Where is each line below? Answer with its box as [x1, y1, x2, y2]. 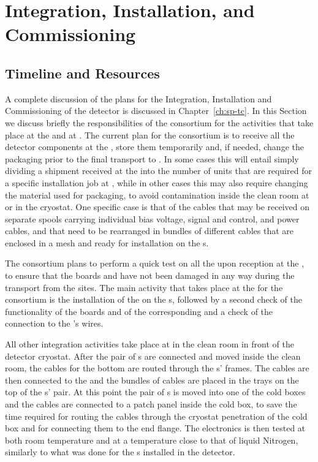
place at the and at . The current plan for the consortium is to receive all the [5, 128, 295, 141]
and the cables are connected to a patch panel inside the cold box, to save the [5, 398, 297, 411]
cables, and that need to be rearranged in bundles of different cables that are [5, 224, 293, 237]
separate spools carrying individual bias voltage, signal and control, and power [5, 212, 300, 225]
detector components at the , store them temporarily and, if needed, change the [5, 140, 304, 153]
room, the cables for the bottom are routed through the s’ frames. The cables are [5, 362, 309, 374]
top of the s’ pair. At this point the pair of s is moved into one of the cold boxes [5, 385, 306, 398]
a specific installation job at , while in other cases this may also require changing [5, 176, 308, 189]
